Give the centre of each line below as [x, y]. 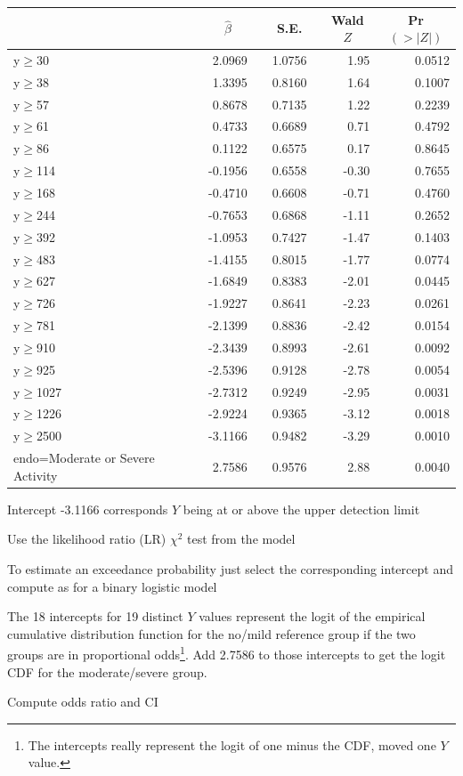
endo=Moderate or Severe [84, 458]
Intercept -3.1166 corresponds [88, 509]
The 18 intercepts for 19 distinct [95, 616]
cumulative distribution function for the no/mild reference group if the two [211, 633]
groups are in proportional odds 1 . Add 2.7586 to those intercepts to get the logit [227, 653]
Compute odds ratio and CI [83, 702]
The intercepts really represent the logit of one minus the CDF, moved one [232, 744]
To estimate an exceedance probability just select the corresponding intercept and [230, 569]
